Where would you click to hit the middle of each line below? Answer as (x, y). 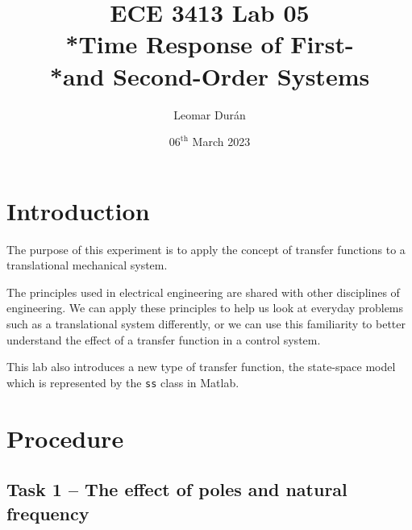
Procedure (65, 438)
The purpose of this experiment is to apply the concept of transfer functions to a (206, 249)
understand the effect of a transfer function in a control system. (164, 339)
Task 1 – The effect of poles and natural (177, 489)
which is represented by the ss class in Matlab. (123, 382)
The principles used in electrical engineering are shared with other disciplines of (203, 292)
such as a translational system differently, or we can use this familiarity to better (206, 323)
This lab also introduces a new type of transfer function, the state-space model (201, 367)
